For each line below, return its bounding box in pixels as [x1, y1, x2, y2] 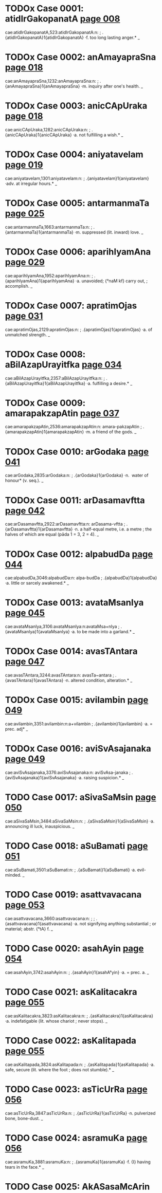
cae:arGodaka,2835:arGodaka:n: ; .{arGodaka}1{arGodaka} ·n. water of [5, 473, 149, 478]
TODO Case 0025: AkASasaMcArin [5, 1181, 150, 1192]
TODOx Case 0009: [5, 397, 86, 408]
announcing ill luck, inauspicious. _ [5, 823, 74, 829]
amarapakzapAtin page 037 [5, 407, 120, 419]
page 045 [5, 607, 45, 619]
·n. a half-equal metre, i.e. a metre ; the [73, 526, 152, 532]
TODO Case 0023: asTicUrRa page [5, 1083, 147, 1095]
